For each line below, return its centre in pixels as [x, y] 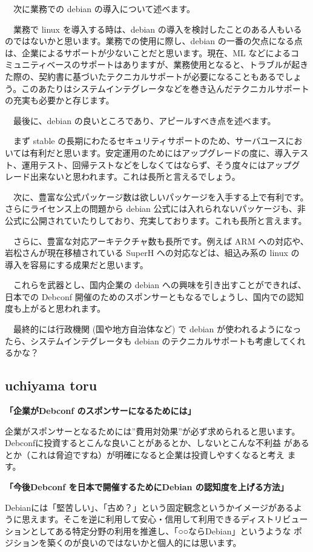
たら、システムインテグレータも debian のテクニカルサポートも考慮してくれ [155, 340]
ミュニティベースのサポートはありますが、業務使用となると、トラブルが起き [157, 64]
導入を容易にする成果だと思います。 [77, 264]
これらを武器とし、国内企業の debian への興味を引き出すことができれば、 [160, 285]
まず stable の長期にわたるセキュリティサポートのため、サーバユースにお [158, 141]
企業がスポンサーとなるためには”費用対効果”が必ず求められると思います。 [153, 431]
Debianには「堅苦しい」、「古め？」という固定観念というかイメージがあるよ [154, 507]
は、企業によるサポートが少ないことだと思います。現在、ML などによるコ [152, 52]
